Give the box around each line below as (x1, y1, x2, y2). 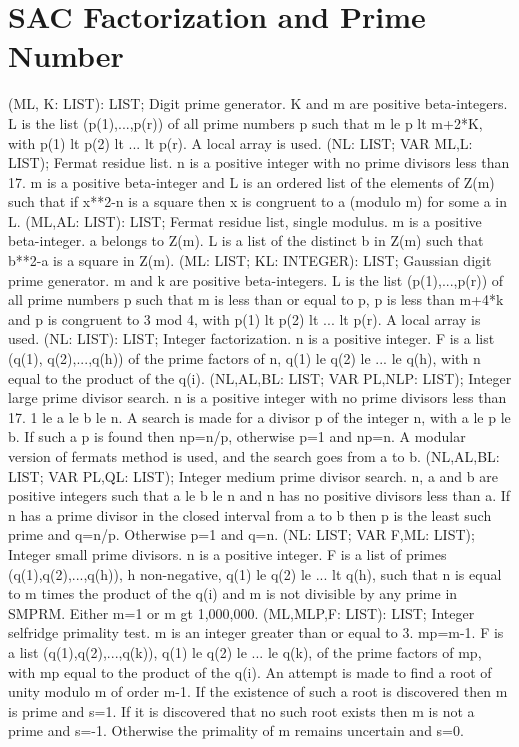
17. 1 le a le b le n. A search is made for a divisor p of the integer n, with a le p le (8, 406, 511, 427)
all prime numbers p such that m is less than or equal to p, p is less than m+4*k (8, 289, 504, 310)
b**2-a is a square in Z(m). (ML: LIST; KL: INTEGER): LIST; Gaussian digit (8, 250, 492, 271)
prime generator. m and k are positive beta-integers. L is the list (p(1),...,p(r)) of (8, 269, 504, 290)
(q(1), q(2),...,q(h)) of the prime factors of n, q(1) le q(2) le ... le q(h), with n (8, 348, 481, 369)
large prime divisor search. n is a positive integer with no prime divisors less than (8, 387, 507, 408)
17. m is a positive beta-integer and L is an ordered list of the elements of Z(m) (8, 171, 495, 192)
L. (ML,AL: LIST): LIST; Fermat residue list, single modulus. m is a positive (8, 210, 482, 231)
